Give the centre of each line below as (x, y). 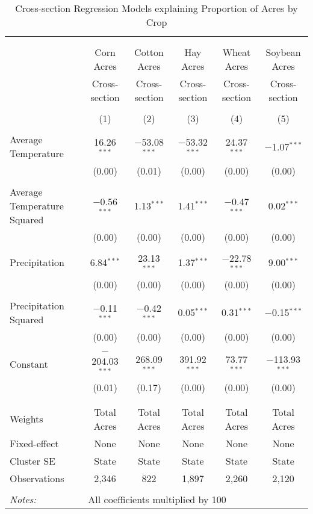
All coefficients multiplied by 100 (157, 499)
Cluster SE (33, 460)
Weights (26, 419)
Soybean (283, 52)
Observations (37, 478)
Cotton (149, 52)
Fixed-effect (34, 443)
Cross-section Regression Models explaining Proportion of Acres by (156, 8)
